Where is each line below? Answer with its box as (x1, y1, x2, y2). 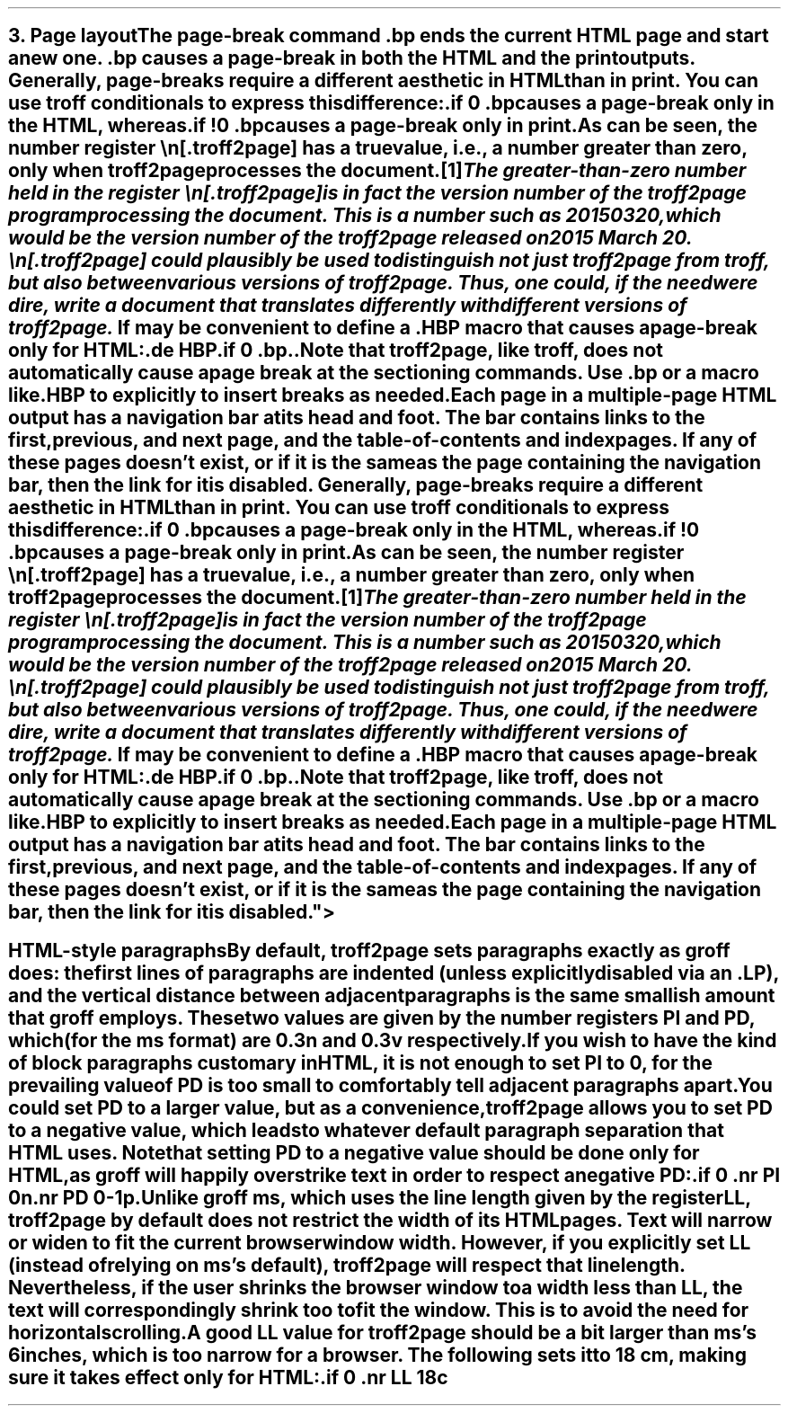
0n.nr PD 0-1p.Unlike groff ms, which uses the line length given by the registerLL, (8, 1186, 751, 1209)
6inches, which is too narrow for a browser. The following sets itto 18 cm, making (8, 1343, 747, 1366)
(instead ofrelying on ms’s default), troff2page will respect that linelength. (8, 1253, 686, 1276)
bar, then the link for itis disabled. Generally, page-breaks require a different (8, 474, 704, 497)
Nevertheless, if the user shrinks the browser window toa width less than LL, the (8, 1275, 743, 1299)
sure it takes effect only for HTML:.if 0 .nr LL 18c (8, 1365, 448, 1389)
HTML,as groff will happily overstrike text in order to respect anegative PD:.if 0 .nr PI (8, 1163, 781, 1186)
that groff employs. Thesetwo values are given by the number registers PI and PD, (8, 1006, 756, 1029)
